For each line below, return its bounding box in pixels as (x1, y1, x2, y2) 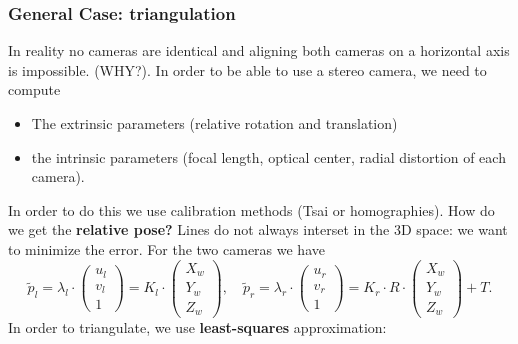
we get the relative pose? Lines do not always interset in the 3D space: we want (8, 219, 508, 240)
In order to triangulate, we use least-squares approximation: (8, 317, 387, 338)
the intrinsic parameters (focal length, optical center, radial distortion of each (31, 146, 506, 167)
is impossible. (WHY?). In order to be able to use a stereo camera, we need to (8, 59, 487, 80)
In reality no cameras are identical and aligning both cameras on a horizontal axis (8, 40, 510, 61)
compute (8, 79, 61, 100)
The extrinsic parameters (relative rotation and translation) (31, 113, 398, 133)
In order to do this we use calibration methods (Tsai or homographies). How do (8, 199, 495, 220)
